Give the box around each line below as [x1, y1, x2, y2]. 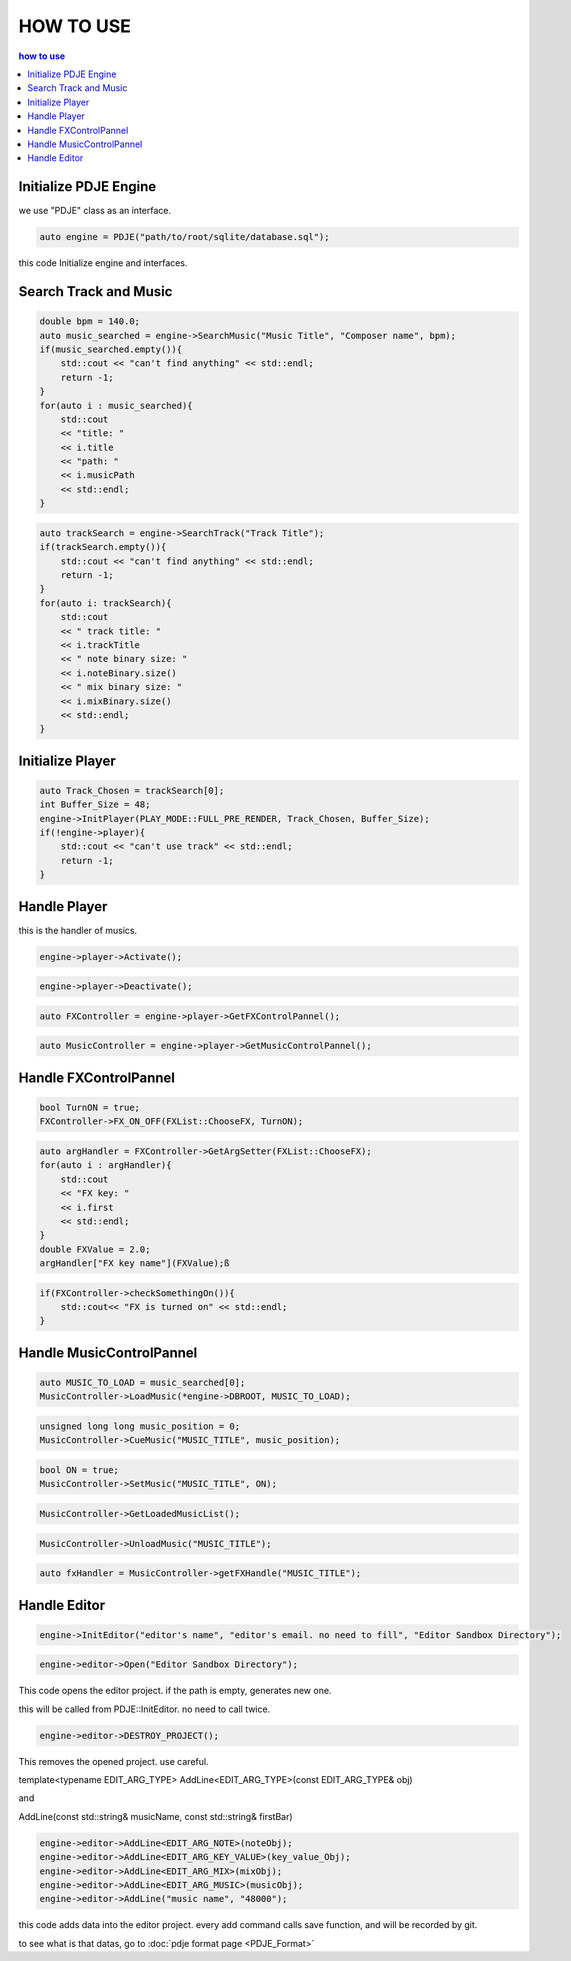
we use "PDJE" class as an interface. [18, 205, 172, 217]
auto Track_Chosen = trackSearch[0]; [39, 785, 225, 796]
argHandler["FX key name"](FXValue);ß [39, 1258, 230, 1269]
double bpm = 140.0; [39, 316, 140, 327]
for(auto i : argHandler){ [39, 1160, 172, 1171]
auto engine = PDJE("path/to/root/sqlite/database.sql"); [39, 231, 330, 243]
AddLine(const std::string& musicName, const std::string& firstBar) [18, 1810, 294, 1822]
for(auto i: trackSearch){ [39, 597, 172, 609]
